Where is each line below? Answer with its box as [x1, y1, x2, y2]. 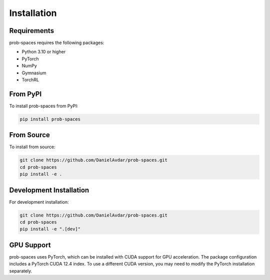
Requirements [9, 26, 54, 35]
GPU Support [9, 241, 51, 249]
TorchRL [21, 77, 39, 83]
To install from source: [9, 144, 55, 150]
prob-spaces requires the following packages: [9, 40, 104, 46]
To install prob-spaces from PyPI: [9, 103, 78, 109]
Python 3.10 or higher [21, 49, 66, 55]
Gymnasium [21, 70, 47, 76]
